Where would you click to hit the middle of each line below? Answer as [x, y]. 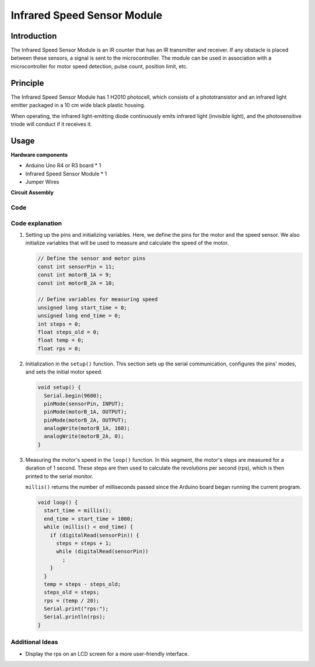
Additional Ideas [34, 642]
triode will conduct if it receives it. [52, 124]
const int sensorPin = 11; [76, 267]
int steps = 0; [59, 324]
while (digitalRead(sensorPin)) [102, 552]
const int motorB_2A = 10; [76, 283]
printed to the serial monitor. [59, 476]
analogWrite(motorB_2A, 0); [84, 436]
